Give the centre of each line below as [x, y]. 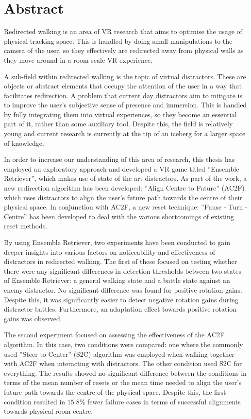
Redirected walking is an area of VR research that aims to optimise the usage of [123, 31]
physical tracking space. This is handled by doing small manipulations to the [118, 41]
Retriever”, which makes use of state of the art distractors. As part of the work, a [125, 178]
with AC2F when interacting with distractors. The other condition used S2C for [123, 363]
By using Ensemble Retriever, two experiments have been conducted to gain [117, 242]
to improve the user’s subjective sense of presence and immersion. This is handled [125, 105]
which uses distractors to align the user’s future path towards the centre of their [123, 197]
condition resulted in [35, 401]
